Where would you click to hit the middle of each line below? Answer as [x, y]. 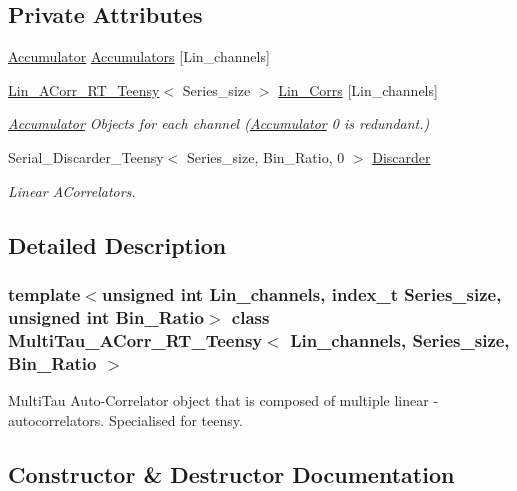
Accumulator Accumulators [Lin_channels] [139, 56]
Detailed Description [117, 244]
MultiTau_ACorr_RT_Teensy [135, 339]
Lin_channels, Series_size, [400, 339]
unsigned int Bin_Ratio [106, 316]
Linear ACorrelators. [72, 190]
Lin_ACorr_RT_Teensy [84, 89]
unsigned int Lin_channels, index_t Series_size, [301, 293]
